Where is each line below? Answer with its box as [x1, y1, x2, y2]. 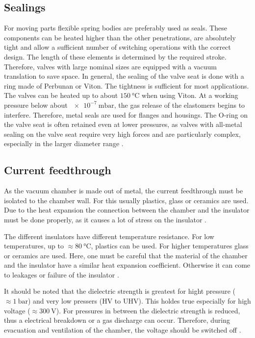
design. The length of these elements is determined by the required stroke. [4, 51, 227, 61]
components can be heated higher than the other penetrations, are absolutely [4, 32, 236, 42]
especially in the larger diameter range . [4, 138, 124, 149]
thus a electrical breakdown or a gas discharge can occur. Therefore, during [4, 315, 230, 325]
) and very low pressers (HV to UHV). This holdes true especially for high [27, 296, 251, 306]
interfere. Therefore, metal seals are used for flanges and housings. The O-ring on [4, 109, 248, 120]
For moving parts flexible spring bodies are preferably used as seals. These [4, 23, 227, 33]
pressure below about [4, 99, 68, 110]
